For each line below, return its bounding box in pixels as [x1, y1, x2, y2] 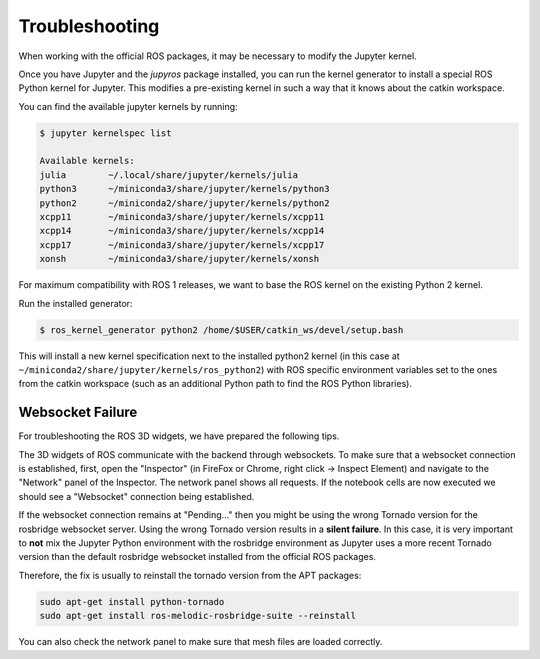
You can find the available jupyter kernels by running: [18, 100, 239, 112]
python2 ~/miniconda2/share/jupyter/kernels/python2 [39, 197, 330, 209]
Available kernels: [39, 155, 135, 167]
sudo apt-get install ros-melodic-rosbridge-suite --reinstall [39, 610, 357, 622]
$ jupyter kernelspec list [39, 127, 172, 139]
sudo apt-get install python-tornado [39, 596, 225, 607]
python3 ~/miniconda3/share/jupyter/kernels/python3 [39, 183, 330, 195]
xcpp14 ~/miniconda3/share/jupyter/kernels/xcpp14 [39, 225, 325, 237]
